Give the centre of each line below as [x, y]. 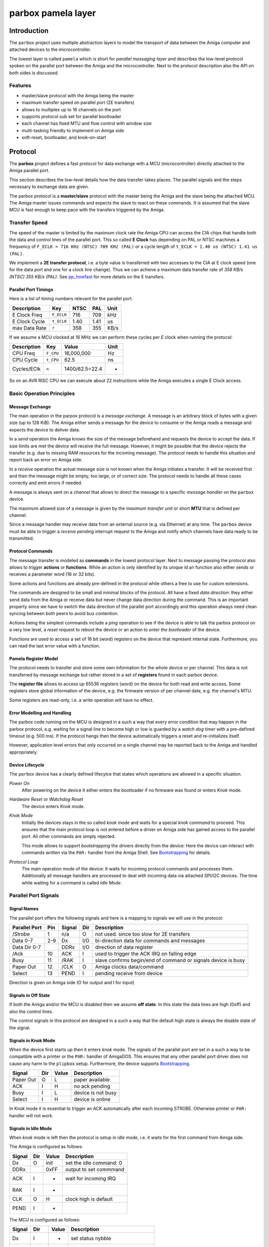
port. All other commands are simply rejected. [68, 836]
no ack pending [92, 1086]
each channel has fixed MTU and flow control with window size [87, 123]
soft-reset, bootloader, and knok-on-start [64, 138]
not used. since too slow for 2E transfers [142, 934]
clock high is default [89, 1199]
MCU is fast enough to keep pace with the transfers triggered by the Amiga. [87, 210]
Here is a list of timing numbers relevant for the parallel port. [71, 299]
